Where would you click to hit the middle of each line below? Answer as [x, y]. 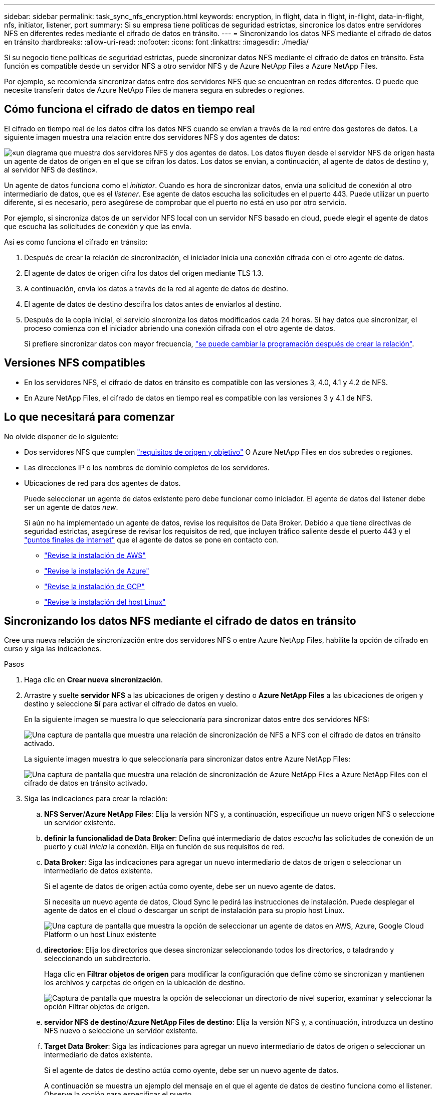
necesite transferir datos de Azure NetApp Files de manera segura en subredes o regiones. [155, 90]
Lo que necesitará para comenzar [89, 417]
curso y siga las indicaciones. [53, 649]
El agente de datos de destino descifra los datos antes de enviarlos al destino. [153, 304]
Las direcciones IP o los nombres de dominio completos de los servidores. [147, 467]
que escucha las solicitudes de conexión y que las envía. [98, 226]
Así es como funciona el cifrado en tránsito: [76, 242]
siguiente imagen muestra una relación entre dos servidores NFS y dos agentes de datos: [152, 137]
